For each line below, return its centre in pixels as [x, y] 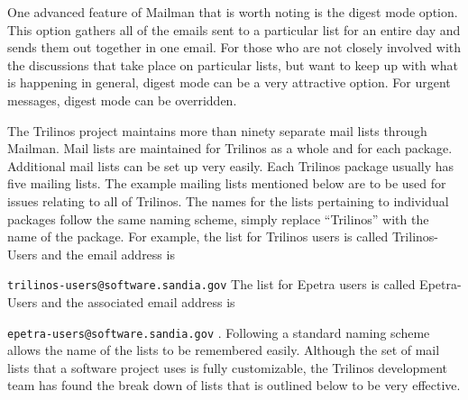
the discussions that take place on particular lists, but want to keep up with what [233, 64]
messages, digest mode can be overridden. [122, 100]
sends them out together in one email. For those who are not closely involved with [234, 47]
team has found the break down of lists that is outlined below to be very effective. [234, 385]
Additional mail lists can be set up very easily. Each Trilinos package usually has [231, 165]
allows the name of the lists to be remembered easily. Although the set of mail [224, 350]
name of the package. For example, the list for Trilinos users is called [198, 236]
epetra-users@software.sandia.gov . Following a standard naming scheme [219, 332]
